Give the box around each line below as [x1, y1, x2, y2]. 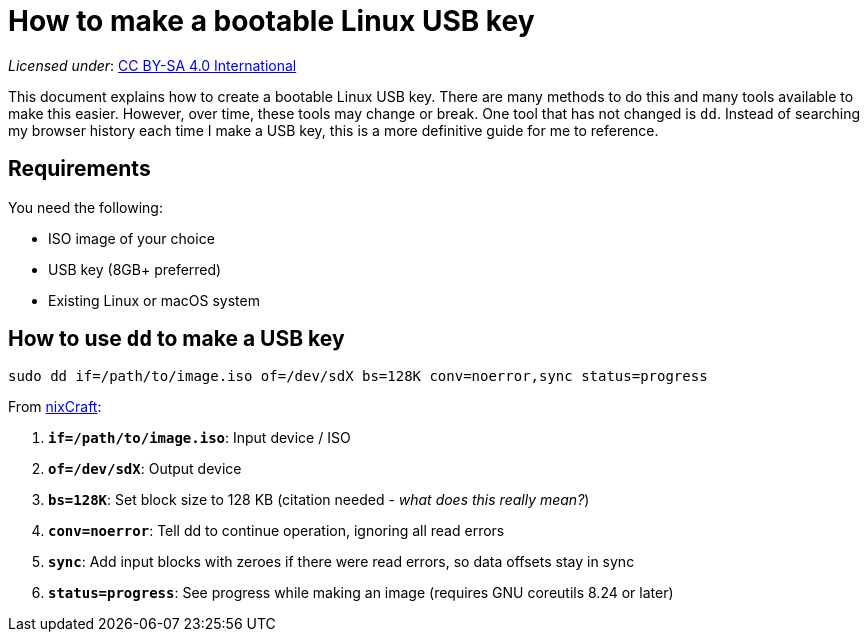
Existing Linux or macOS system [48, 291, 260, 309]
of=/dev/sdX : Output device [48, 460, 242, 478]
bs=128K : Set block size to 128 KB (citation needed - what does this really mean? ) [48, 491, 590, 509]
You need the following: [8, 198, 163, 216]
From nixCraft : [8, 398, 102, 416]
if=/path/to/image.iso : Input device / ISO [48, 429, 351, 447]
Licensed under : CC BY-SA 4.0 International [8, 56, 297, 74]
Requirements [8, 156, 151, 182]
